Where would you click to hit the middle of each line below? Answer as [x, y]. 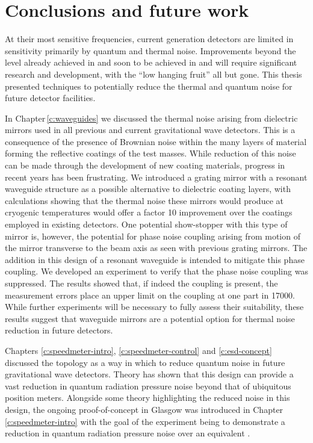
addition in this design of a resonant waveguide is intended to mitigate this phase [155, 259]
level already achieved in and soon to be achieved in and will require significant [151, 62]
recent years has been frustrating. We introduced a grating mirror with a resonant [156, 177]
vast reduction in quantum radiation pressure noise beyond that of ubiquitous [148, 386]
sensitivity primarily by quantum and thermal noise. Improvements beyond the [150, 50]
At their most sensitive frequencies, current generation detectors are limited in [149, 39]
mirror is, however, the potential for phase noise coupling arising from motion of [153, 236]
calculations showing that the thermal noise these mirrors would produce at [144, 200]
